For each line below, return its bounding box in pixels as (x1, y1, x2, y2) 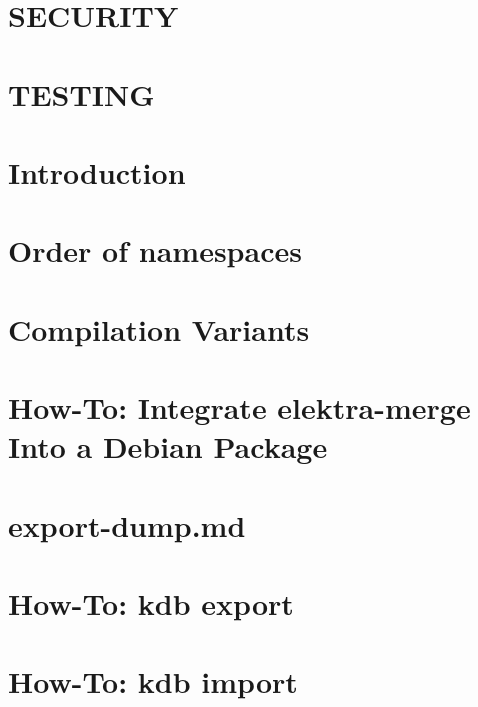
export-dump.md (8, 504, 246, 545)
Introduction (8, 151, 186, 192)
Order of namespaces (8, 230, 302, 271)
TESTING (8, 73, 155, 114)
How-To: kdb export (8, 583, 294, 623)
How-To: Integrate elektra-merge (8, 387, 471, 428)
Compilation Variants (8, 308, 310, 349)
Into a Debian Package (8, 426, 328, 467)
